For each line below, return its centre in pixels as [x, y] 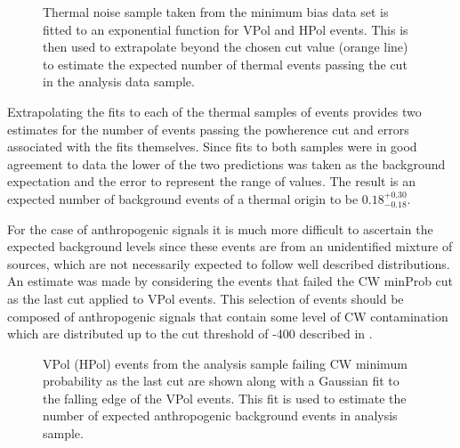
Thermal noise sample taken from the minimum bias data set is [216, 12]
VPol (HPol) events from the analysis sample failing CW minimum [225, 363]
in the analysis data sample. [119, 81]
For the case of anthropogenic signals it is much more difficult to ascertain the [220, 228]
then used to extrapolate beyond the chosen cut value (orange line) [226, 47]
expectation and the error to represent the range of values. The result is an [212, 181]
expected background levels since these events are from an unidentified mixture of [230, 246]
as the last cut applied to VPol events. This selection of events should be [206, 298]
